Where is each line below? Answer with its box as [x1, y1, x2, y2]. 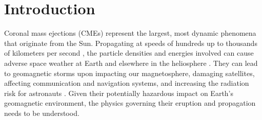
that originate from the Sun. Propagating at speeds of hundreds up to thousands [4, 37, 257, 48]
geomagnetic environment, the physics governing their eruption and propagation [4, 98, 256, 108]
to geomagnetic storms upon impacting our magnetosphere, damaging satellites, [4, 67, 255, 78]
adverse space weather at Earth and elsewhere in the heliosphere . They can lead [4, 57, 258, 68]
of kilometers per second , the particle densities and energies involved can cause [4, 47, 254, 58]
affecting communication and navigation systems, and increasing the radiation [4, 78, 249, 88]
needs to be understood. [4, 107, 79, 118]
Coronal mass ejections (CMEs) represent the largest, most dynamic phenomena [4, 28, 256, 38]
